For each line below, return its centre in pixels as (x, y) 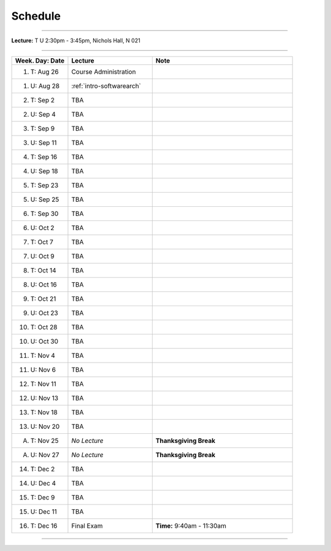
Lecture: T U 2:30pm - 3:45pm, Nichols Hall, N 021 (76, 40)
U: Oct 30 (44, 341)
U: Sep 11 (44, 142)
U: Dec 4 (43, 483)
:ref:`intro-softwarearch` (106, 86)
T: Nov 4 (43, 355)
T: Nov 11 (43, 383)
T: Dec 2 (43, 469)
